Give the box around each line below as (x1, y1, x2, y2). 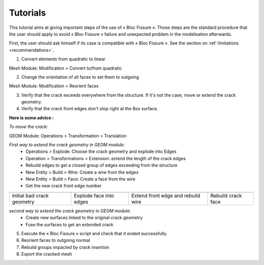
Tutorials (9, 7, 46, 18)
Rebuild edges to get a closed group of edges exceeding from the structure (25, 162, 178, 169)
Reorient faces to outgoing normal (21, 238, 90, 243)
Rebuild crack (210, 192, 242, 199)
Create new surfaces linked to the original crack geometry (25, 215, 143, 220)
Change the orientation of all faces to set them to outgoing (21, 74, 139, 80)
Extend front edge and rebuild (131, 192, 200, 199)
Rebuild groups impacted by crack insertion (21, 244, 110, 250)
